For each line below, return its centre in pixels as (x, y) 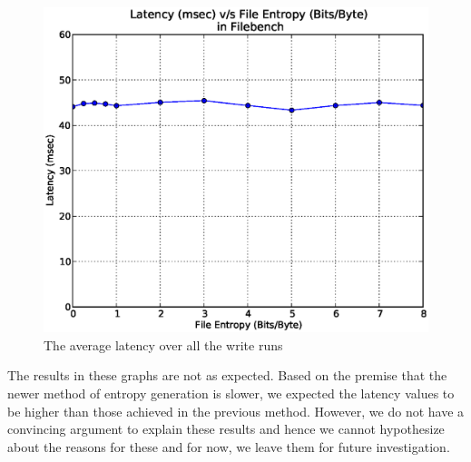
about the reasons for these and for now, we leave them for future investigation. (229, 446)
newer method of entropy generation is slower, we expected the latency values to (231, 393)
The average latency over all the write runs (163, 344)
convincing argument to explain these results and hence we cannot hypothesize (226, 429)
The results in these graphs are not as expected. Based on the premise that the (227, 375)
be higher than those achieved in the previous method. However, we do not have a (236, 411)
